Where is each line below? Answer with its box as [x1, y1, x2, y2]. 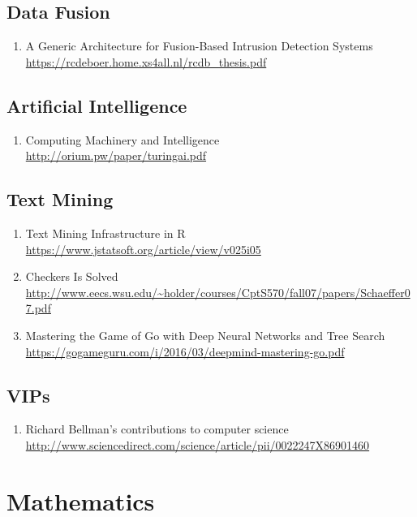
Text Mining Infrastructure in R [25, 224, 186, 241]
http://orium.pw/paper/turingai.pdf [25, 147, 207, 164]
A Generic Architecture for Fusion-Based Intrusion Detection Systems [25, 37, 373, 54]
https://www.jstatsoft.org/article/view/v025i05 [25, 240, 261, 257]
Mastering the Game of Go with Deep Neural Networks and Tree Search [25, 326, 385, 343]
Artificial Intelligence [6, 93, 187, 118]
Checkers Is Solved [25, 268, 118, 285]
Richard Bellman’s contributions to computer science [25, 420, 289, 437]
